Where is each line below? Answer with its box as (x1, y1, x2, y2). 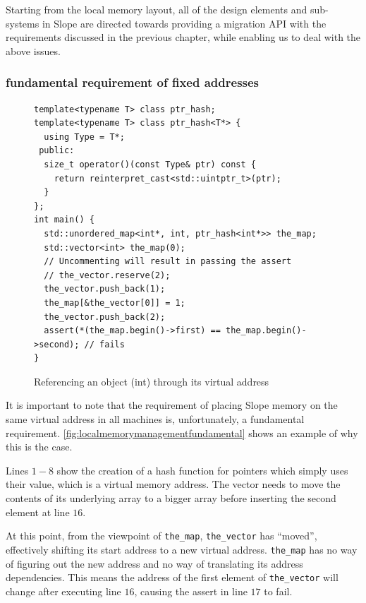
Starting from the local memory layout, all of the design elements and (6, 2, 307, 16)
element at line (6, 504, 70, 519)
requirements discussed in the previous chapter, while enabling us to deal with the (6, 30, 361, 44)
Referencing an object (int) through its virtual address (34, 374, 269, 388)
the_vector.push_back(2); (44, 311, 166, 322)
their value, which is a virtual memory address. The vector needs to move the (6, 477, 341, 491)
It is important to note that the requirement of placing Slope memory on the (6, 398, 338, 412)
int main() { (34, 215, 94, 225)
